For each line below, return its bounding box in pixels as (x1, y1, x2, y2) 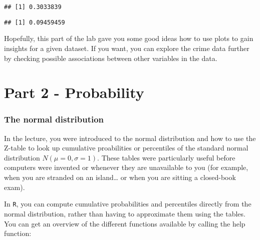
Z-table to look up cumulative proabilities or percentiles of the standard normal (4, 142, 248, 153)
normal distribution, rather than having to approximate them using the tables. (4, 208, 245, 218)
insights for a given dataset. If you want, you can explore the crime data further (4, 42, 249, 53)
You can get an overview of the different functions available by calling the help (4, 218, 245, 228)
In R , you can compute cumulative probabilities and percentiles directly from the (4, 198, 251, 209)
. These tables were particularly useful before (97, 152, 235, 162)
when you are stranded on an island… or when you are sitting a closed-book (4, 172, 236, 182)
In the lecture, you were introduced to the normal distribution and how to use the (4, 132, 256, 143)
